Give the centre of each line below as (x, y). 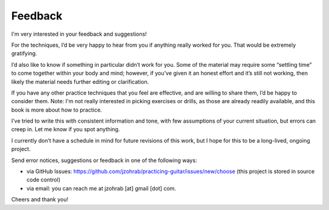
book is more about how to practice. (57, 110)
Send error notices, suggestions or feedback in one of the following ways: (104, 160)
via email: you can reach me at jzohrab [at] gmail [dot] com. (101, 188)
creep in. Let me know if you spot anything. (65, 129)
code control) (44, 180)
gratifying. (24, 53)
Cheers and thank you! (40, 200)
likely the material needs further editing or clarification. (80, 81)
